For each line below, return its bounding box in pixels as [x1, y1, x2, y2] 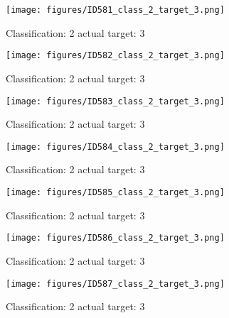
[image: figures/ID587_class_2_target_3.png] [6, 278, 225, 289]
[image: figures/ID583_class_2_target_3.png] [6, 96, 225, 106]
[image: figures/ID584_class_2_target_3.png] [6, 141, 225, 152]
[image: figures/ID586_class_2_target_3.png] [6, 233, 225, 243]
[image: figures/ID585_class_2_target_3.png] [6, 187, 225, 197]
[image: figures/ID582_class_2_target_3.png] [6, 50, 225, 61]
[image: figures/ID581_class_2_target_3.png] [6, 5, 225, 15]
